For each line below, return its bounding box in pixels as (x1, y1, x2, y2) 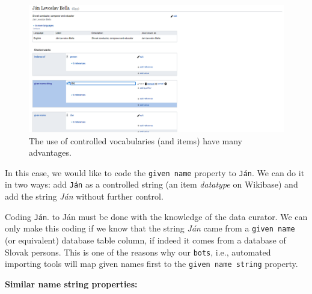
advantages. (29, 146, 72, 159)
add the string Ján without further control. (5, 190, 164, 203)
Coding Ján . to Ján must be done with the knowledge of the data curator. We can (5, 210, 308, 222)
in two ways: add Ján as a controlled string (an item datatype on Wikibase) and (5, 178, 298, 191)
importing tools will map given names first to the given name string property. (5, 257, 298, 270)
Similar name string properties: (5, 277, 138, 290)
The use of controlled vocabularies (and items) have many (29, 134, 242, 147)
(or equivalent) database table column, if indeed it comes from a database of (5, 234, 286, 246)
